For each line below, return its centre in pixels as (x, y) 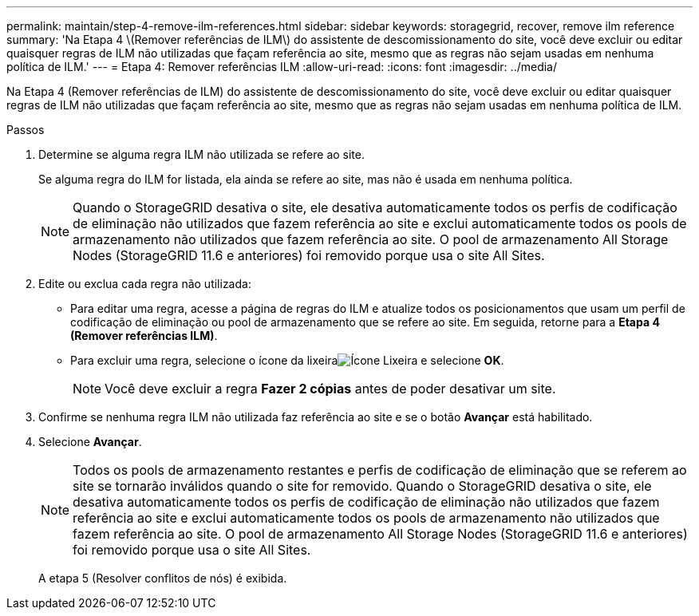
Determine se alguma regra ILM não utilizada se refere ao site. (202, 154)
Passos (26, 130)
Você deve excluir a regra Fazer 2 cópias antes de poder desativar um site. (330, 389)
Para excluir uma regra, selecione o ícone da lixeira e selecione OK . (287, 360)
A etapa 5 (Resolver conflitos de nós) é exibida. (163, 578)
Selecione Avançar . (90, 442)
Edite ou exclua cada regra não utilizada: (145, 284)
